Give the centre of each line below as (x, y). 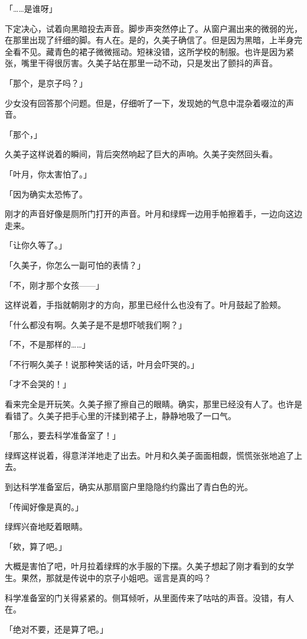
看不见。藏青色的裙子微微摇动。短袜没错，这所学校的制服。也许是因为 (149, 51)
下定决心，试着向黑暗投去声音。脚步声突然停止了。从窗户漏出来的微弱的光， (153, 28)
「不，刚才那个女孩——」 (54, 285)
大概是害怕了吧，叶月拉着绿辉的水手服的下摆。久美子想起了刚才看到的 (141, 566)
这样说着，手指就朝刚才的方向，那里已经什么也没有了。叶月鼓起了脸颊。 (145, 305)
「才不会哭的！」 (38, 384)
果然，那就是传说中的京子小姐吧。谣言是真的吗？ (116, 578)
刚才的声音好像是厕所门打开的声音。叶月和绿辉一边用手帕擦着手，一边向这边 (153, 214)
